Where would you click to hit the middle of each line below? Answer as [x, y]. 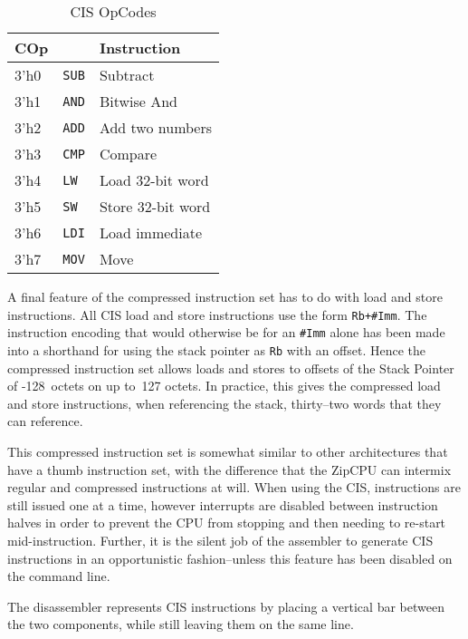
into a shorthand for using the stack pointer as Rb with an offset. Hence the [217, 349]
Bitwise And [138, 101]
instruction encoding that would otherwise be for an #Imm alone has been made [226, 332]
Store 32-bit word [155, 206]
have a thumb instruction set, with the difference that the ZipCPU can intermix [229, 469]
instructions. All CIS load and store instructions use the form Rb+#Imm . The [217, 314]
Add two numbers [156, 127]
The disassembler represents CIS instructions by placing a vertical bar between [226, 606]
